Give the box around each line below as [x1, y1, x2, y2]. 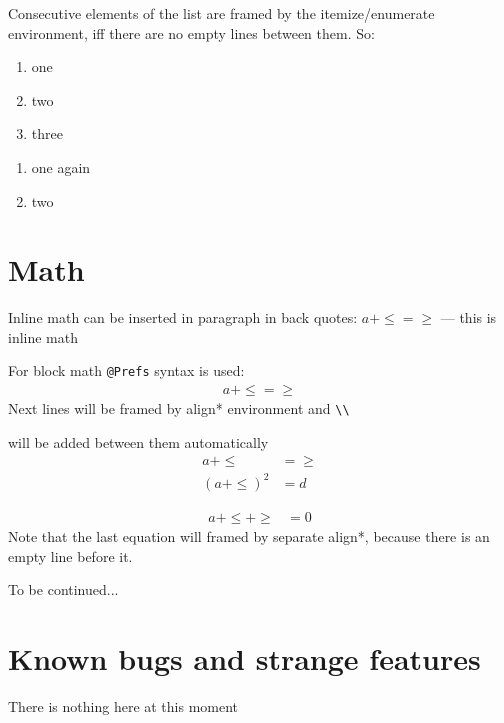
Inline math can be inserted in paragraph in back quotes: [8, 307, 358, 328]
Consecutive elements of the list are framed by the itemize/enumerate [8, 3, 435, 23]
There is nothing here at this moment [8, 695, 239, 716]
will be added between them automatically [8, 431, 269, 452]
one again [31, 156, 91, 177]
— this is [440, 307, 497, 328]
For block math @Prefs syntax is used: [8, 360, 245, 381]
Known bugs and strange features [8, 637, 481, 678]
